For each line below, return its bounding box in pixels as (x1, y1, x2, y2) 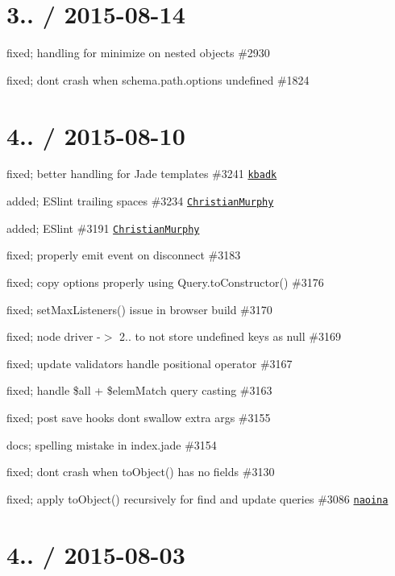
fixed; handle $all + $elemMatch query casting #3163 (6, 382, 272, 399)
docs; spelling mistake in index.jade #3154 (6, 436, 217, 453)
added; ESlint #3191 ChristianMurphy (6, 219, 200, 236)
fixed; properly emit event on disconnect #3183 (6, 247, 241, 263)
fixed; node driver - (6, 328, 101, 345)
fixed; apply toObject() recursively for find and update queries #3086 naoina (6, 490, 389, 507)
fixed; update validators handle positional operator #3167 (6, 354, 293, 371)
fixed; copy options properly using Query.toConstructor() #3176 (6, 274, 324, 290)
